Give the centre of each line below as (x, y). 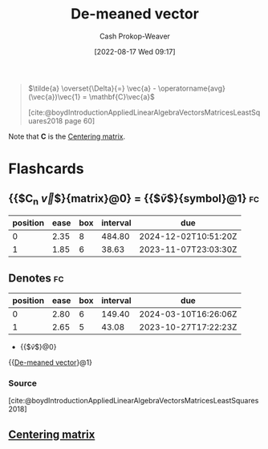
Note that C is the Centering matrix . (67, 136)
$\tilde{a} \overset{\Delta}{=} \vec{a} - (92, 88)
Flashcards (46, 169)
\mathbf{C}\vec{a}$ (122, 96)
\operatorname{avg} (192, 88)
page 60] (80, 120)
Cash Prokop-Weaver (135, 36)
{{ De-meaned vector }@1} (51, 362)
